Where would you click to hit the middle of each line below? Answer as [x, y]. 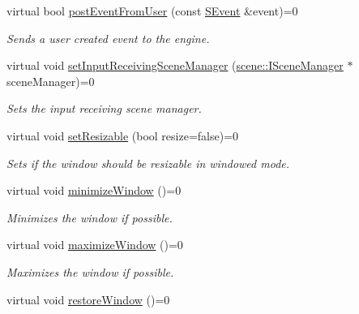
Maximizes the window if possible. [90, 271]
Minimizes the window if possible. [90, 217]
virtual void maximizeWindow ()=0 [95, 245]
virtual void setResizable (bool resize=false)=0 [123, 135]
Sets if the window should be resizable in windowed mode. [148, 163]
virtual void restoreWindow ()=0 [88, 299]
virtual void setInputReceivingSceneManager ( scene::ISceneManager [175, 65]
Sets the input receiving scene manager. [104, 108]
